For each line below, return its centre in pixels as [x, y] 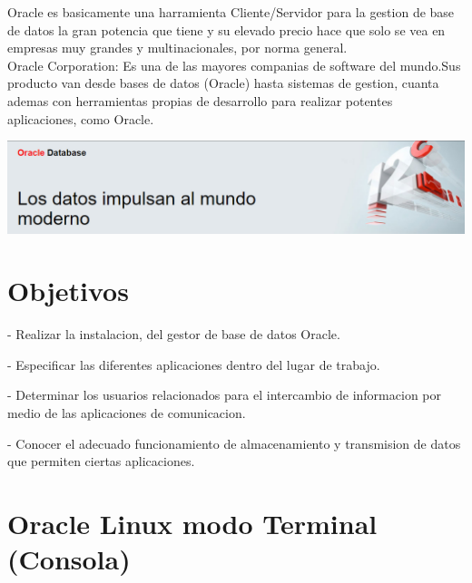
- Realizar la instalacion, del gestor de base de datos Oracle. [174, 334]
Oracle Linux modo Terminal [192, 523]
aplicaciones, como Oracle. [81, 118]
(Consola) [69, 559]
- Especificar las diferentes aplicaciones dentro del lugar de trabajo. [194, 364]
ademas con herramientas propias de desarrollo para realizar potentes [200, 100]
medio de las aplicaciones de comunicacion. [127, 413]
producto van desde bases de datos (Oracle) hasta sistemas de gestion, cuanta [223, 83]
